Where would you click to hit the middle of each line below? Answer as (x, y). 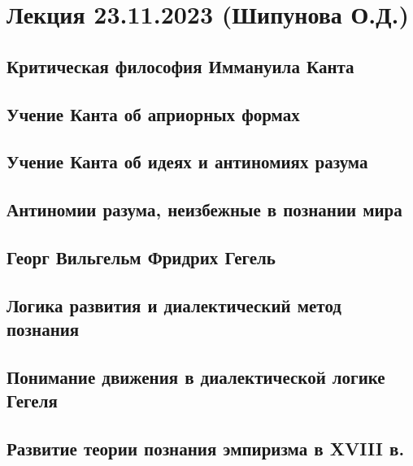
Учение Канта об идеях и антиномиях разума (187, 161)
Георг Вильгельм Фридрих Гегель (141, 257)
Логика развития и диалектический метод (174, 305)
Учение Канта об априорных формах (153, 113)
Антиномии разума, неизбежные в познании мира (204, 209)
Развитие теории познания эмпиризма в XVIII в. (206, 449)
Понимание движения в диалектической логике (196, 376)
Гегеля (32, 401)
